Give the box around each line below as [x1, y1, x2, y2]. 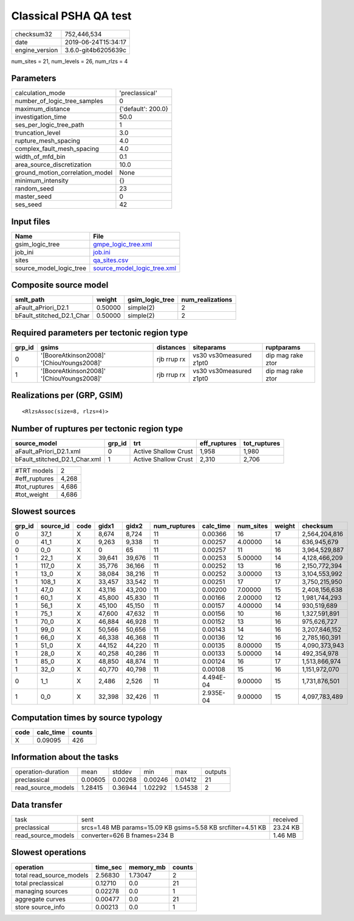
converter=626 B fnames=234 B [81, 831, 174, 840]
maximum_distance [15, 105, 70, 113]
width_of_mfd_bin [15, 152, 66, 161]
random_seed [15, 184, 54, 193]
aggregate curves [15, 895, 66, 903]
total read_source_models [15, 871, 89, 879]
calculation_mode [15, 89, 66, 97]
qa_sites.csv [93, 255, 129, 264]
